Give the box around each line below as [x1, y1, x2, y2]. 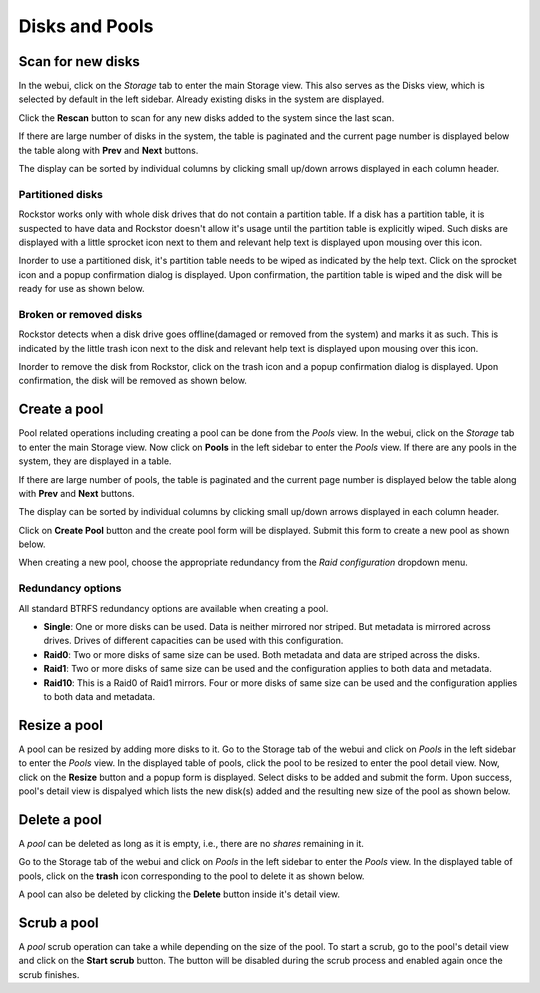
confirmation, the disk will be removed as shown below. [18, 375, 247, 387]
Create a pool [18, 401, 104, 418]
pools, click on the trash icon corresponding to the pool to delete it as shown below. [18, 870, 365, 882]
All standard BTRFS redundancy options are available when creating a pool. [18, 602, 329, 614]
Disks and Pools [18, 15, 154, 37]
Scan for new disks [18, 53, 140, 70]
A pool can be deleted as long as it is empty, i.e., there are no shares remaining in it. [18, 837, 365, 849]
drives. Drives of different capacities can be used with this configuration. [43, 635, 344, 647]
